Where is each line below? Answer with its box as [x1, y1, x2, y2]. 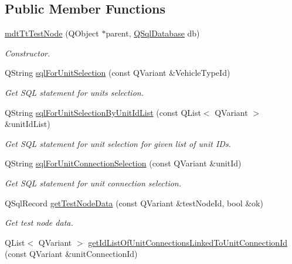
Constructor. [5, 46, 50, 59]
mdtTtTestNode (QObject [5, 27, 99, 39]
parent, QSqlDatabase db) [106, 27, 200, 39]
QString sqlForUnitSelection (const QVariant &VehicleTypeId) [5, 66, 230, 79]
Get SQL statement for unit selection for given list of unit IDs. [5, 137, 231, 149]
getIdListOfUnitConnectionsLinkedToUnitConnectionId [88, 236, 287, 248]
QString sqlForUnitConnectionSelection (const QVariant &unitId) [5, 157, 242, 169]
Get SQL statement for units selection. [5, 86, 144, 98]
